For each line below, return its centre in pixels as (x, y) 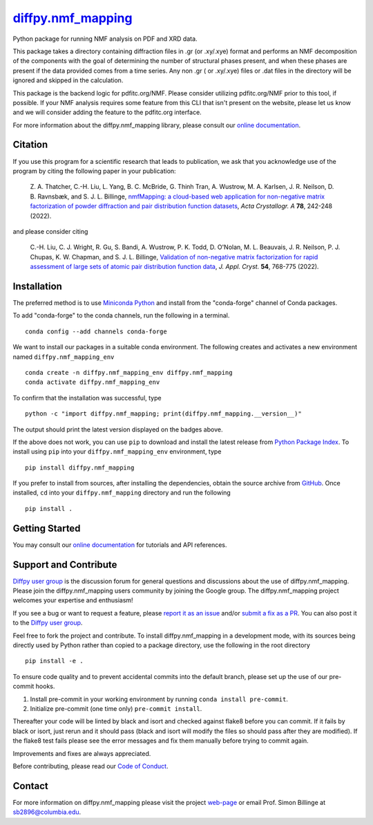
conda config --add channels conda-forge (96, 331)
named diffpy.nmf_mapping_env (64, 357)
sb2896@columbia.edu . (47, 812)
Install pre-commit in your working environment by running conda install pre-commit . (159, 699)
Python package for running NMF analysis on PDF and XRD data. (105, 39)
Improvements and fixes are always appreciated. (82, 753)
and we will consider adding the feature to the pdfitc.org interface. (107, 112)
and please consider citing (50, 231)
